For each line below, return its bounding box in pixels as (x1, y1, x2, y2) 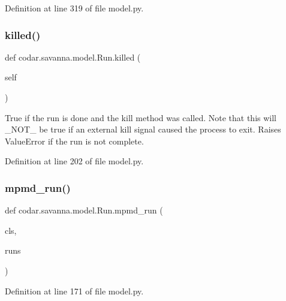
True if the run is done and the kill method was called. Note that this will (5, 111, 276, 124)
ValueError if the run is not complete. (5, 134, 144, 147)
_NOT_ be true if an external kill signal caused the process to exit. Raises (5, 123, 281, 136)
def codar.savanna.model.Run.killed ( (5, 50, 141, 63)
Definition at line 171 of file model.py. (5, 284, 144, 297)
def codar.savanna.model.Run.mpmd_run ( (5, 204, 163, 216)
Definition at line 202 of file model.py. (5, 155, 144, 167)
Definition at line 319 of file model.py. (5, 2, 144, 14)
